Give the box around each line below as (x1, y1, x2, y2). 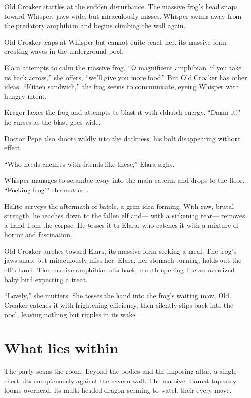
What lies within (4, 338, 118, 358)
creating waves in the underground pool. (4, 46, 124, 56)
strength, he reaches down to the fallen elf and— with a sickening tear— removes (4, 210, 245, 221)
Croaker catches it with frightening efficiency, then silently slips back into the (4, 300, 234, 310)
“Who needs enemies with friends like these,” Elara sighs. (4, 159, 175, 169)
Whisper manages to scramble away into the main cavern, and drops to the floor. (4, 175, 245, 185)
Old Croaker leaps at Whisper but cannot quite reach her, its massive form (4, 36, 227, 47)
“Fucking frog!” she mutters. (4, 184, 89, 194)
